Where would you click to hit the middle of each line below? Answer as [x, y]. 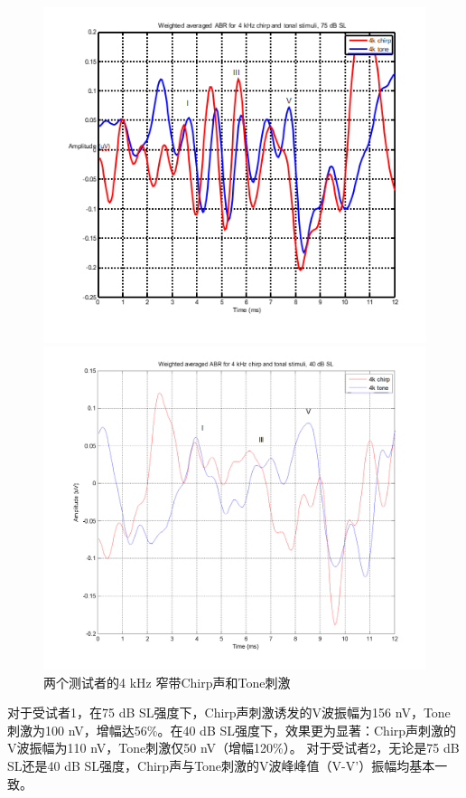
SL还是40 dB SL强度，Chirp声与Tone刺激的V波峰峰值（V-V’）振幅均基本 [221, 765]
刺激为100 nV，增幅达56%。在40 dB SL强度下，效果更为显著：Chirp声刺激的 [232, 730]
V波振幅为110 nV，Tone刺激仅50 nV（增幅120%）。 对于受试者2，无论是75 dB [233, 748]
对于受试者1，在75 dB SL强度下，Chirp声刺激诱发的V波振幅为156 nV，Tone [229, 712]
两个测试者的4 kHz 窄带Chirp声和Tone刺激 [167, 682]
